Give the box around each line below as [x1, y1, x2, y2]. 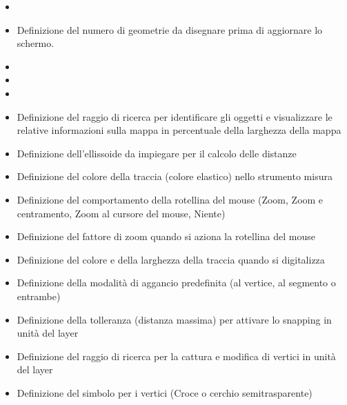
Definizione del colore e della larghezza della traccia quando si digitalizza [17, 252, 325, 266]
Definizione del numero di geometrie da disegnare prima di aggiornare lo [17, 22, 323, 37]
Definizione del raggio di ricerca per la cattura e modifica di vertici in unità [17, 348, 336, 363]
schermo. [17, 36, 54, 50]
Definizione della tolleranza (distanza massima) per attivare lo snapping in [17, 312, 332, 326]
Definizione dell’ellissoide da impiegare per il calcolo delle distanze [17, 146, 297, 160]
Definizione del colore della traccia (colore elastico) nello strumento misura [17, 169, 333, 184]
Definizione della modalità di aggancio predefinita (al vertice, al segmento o [17, 275, 336, 290]
